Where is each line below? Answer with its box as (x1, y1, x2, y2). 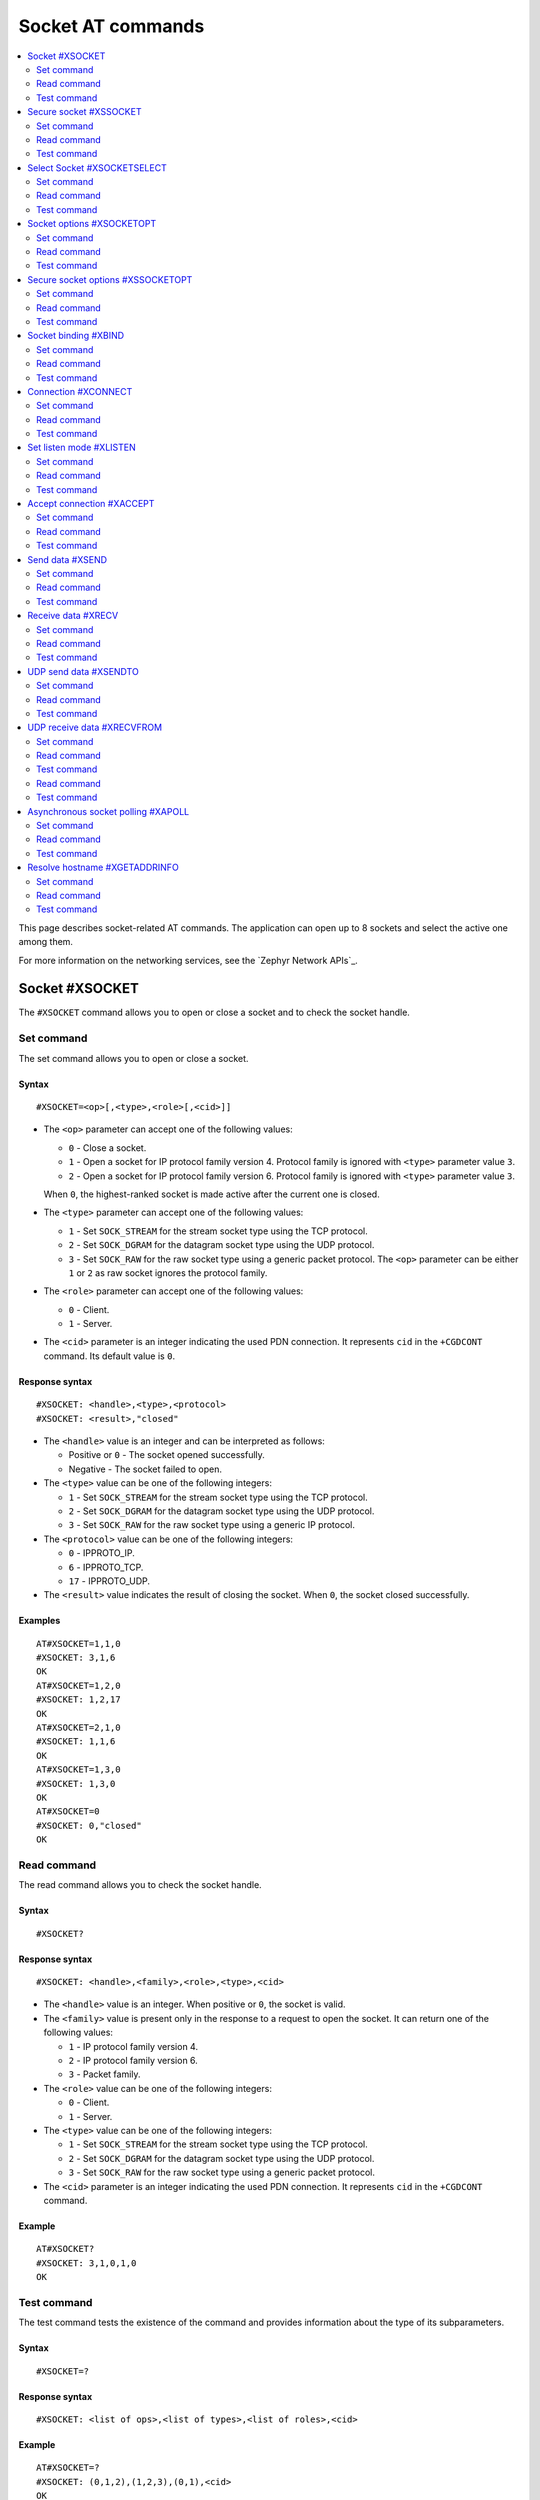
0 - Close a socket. (68, 1141, 147, 1154)
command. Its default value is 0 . (43, 1350, 175, 1362)
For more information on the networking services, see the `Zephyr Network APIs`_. (18, 954, 359, 966)
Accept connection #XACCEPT (27, 498, 155, 510)
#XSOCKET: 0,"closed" (36, 1820, 142, 1831)
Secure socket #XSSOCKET (27, 106, 142, 118)
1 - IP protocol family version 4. (68, 2040, 199, 2052)
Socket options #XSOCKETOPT (27, 218, 157, 230)
